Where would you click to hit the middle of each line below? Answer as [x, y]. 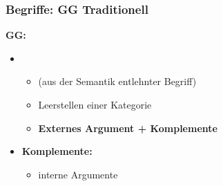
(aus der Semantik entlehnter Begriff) [117, 81]
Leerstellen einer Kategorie [95, 104]
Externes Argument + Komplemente [128, 128]
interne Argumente [78, 174]
